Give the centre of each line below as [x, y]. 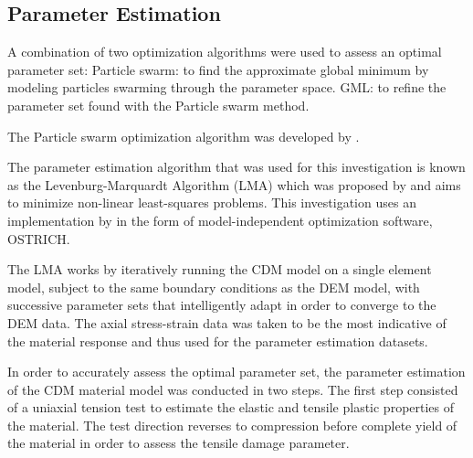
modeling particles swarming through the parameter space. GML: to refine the [227, 87]
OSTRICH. [39, 238]
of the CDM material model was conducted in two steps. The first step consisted [233, 389]
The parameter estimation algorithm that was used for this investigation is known [236, 167]
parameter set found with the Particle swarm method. [158, 105]
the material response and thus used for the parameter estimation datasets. [218, 341]
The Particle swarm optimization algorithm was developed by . [184, 136]
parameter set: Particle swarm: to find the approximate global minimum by [218, 69]
